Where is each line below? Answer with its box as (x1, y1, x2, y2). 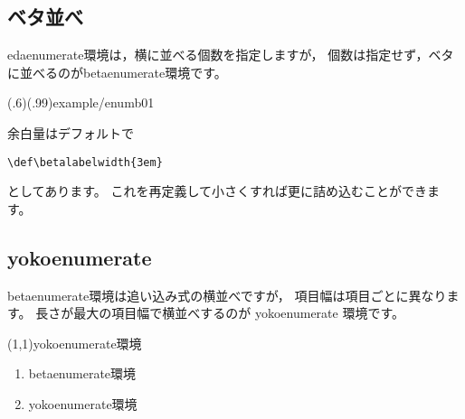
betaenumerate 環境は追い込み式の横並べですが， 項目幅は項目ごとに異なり (7, 285, 447, 304)
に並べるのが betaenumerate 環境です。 (7, 62, 227, 81)
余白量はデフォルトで (7, 123, 134, 142)
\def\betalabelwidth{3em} (7, 155, 163, 169)
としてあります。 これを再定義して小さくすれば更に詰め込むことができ (7, 182, 427, 200)
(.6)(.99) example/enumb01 (7, 93, 155, 112)
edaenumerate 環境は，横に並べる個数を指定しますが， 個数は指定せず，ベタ (7, 45, 454, 64)
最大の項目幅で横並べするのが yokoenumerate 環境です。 (73, 303, 405, 322)
